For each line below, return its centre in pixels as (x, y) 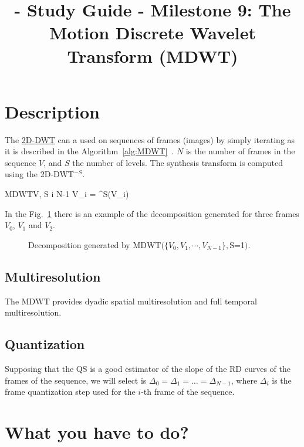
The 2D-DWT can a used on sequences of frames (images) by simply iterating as (150, 139)
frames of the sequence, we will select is (76, 380)
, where (244, 380)
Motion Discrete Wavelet (153, 33)
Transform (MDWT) (153, 55)
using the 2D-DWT (39, 174)
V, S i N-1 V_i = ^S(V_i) (81, 194)
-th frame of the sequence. (188, 392)
